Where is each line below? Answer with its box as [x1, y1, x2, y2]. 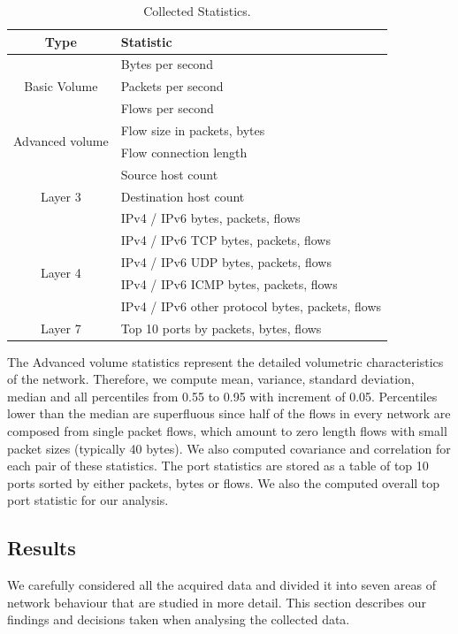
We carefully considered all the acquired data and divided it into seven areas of [7, 576, 436, 594]
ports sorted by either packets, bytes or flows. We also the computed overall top [7, 473, 440, 492]
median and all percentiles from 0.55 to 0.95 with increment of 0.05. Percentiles [7, 386, 438, 405]
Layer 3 [40, 187, 81, 205]
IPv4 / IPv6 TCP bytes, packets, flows [120, 231, 331, 249]
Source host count [120, 164, 218, 183]
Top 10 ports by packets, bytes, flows [120, 318, 322, 337]
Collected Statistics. [143, 2, 251, 19]
